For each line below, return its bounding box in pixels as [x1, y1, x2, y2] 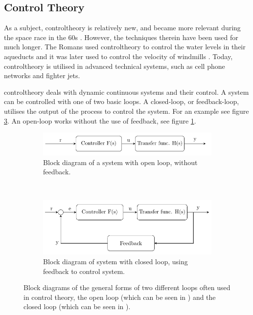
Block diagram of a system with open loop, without [43, 157, 198, 167]
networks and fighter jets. [4, 70, 80, 81]
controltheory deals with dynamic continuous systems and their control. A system [4, 86, 249, 97]
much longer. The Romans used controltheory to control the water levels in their [4, 42, 246, 52]
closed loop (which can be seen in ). [23, 301, 131, 312]
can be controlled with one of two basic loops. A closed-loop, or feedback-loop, [4, 96, 239, 106]
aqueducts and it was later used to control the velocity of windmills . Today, [4, 51, 233, 61]
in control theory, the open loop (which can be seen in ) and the [23, 292, 216, 302]
